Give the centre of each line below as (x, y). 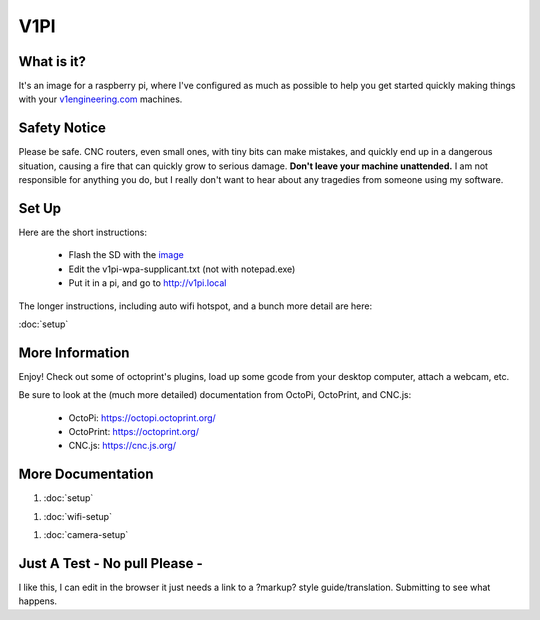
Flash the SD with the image (126, 255)
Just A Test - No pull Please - (111, 563)
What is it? (52, 61)
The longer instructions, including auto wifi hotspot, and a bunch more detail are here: (195, 306)
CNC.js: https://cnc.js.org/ (122, 446)
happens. (38, 601)
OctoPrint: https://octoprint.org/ (134, 432)
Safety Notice (62, 128)
